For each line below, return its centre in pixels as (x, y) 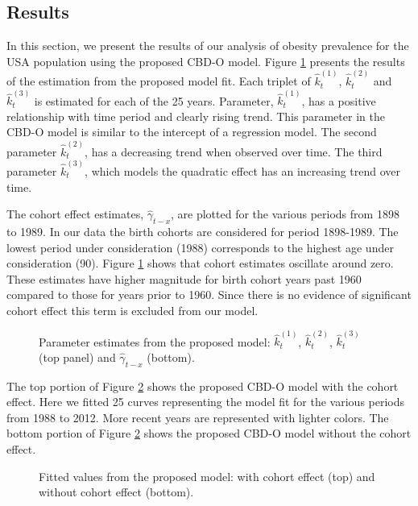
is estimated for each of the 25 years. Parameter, (154, 100)
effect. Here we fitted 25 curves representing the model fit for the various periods (206, 402)
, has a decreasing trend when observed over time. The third (234, 151)
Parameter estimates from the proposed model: (155, 341)
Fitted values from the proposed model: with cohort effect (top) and (207, 476)
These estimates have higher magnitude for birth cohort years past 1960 (184, 278)
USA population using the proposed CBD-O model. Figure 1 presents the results (206, 61)
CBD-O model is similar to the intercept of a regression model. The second (192, 132)
